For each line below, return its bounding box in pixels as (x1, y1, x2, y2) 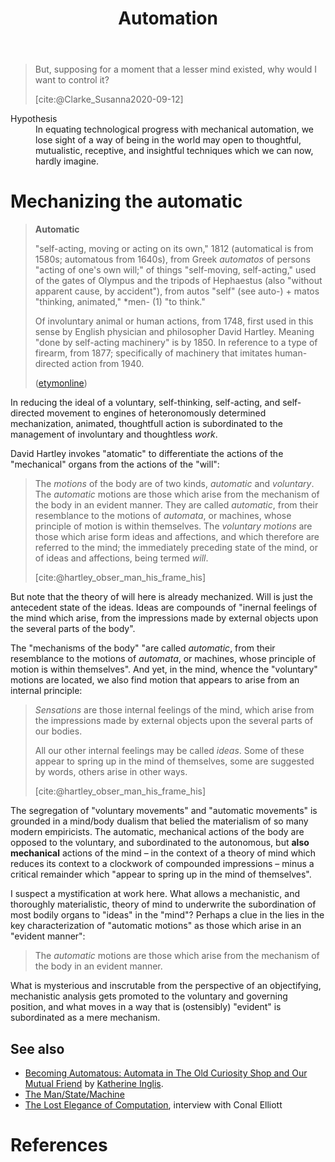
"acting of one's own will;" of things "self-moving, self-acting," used (34, 264, 317, 276)
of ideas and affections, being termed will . (34, 552, 209, 564)
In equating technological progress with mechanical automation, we (35, 123, 315, 136)
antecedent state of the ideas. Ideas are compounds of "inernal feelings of (10, 602, 318, 614)
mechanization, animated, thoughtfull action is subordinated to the (10, 418, 283, 430)
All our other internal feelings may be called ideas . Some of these (34, 745, 305, 757)
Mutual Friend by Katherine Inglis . (24, 1077, 164, 1089)
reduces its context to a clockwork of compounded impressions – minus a (10, 858, 315, 870)
